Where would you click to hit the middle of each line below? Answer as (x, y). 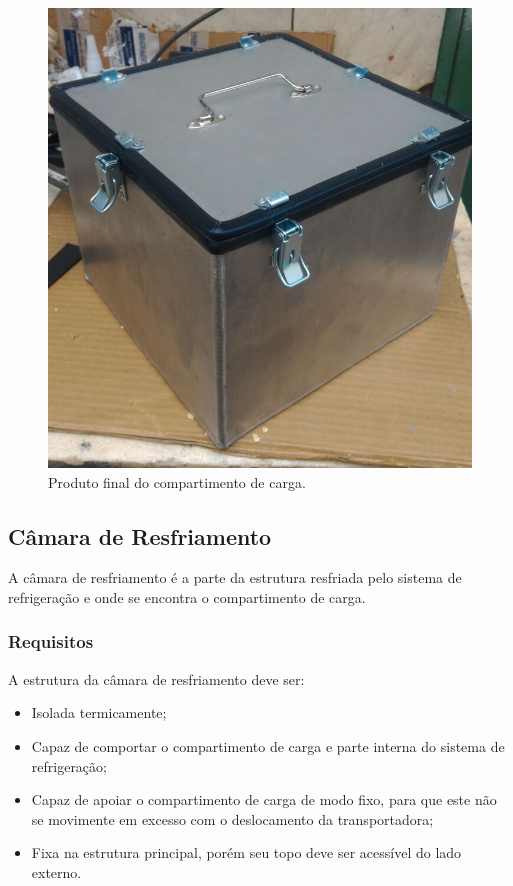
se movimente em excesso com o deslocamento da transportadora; (232, 818)
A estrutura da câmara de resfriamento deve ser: (156, 678)
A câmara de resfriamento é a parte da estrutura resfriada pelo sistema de (235, 577)
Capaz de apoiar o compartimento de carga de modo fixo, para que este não (264, 799)
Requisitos (51, 641)
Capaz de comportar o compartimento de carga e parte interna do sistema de (268, 745)
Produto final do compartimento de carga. (177, 481)
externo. (56, 871)
